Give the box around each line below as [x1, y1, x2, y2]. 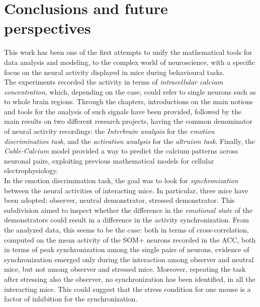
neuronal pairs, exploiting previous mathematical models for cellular [4, 155, 214, 166]
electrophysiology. [4, 165, 58, 176]
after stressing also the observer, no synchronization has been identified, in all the [4, 273, 255, 284]
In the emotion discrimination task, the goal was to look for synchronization [4, 175, 238, 186]
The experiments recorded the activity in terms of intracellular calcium [4, 76, 223, 87]
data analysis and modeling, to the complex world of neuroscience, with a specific [4, 56, 255, 67]
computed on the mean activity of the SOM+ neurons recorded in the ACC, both [4, 234, 256, 245]
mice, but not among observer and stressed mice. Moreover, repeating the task [4, 264, 246, 274]
